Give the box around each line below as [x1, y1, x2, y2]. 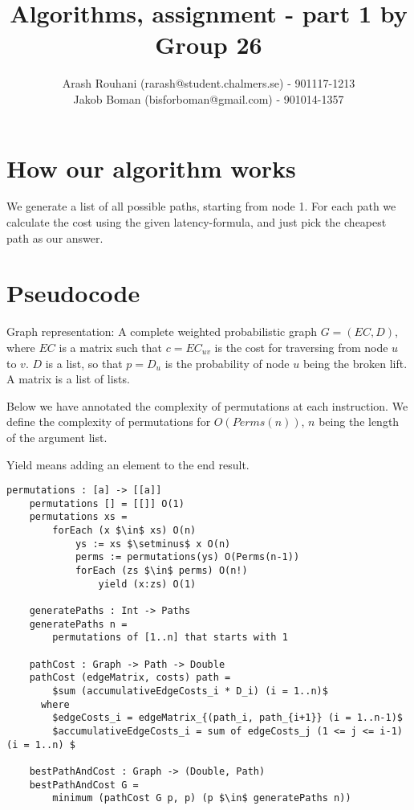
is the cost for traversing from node [214, 338, 388, 355]
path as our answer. [6, 229, 103, 246]
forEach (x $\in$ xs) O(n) [52, 525, 197, 537]
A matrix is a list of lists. [6, 370, 130, 387]
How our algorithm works [6, 151, 296, 184]
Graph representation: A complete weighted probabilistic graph [6, 323, 318, 340]
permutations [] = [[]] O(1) [29, 497, 185, 509]
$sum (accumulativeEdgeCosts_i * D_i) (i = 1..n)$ [52, 685, 328, 697]
